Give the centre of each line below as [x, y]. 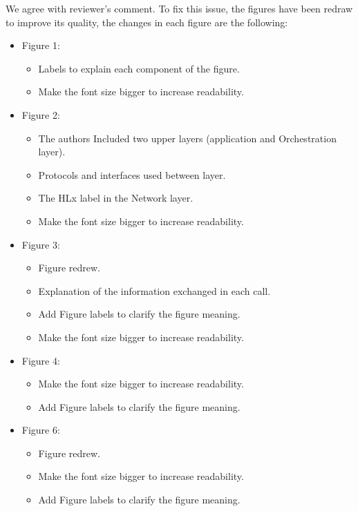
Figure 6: [41, 430]
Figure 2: [41, 114]
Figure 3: [41, 244]
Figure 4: [41, 360]
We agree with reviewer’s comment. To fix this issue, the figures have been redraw [179, 8]
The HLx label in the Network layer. [116, 198]
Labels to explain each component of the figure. [139, 68]
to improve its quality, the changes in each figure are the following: [147, 22]
